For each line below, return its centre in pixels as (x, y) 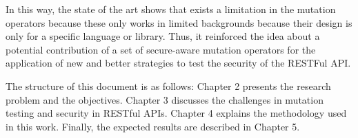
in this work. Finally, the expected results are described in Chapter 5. (153, 126)
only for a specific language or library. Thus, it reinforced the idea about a (163, 36)
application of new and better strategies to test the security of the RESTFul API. (178, 63)
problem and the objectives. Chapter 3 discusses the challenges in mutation (165, 99)
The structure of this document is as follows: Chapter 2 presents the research (168, 85)
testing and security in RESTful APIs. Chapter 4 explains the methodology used (176, 113)
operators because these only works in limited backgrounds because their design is (179, 22)
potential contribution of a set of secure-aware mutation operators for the (161, 49)
